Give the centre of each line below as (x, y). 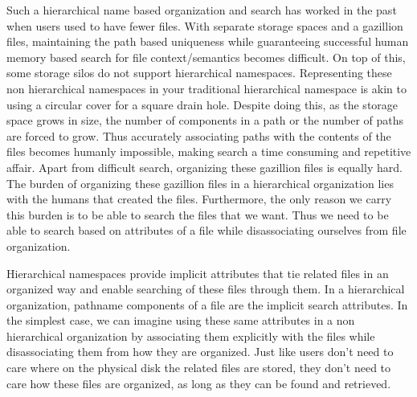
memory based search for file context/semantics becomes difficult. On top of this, (206, 57)
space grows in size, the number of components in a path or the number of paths (205, 120)
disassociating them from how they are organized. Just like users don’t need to (200, 352)
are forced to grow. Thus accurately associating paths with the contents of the (199, 135)
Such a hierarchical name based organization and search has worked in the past (202, 10)
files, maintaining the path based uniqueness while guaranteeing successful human (208, 41)
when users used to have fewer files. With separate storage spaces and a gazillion (205, 25)
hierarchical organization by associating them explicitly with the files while (191, 336)
